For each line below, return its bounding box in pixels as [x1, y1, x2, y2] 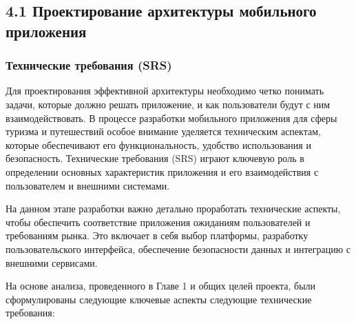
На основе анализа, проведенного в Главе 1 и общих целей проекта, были [6, 279, 316, 293]
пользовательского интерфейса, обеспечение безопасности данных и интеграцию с [6, 241, 351, 256]
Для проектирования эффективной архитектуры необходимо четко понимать [6, 83, 324, 98]
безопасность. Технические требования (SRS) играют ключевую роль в [6, 151, 304, 165]
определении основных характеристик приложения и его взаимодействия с [6, 164, 319, 179]
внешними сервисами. [6, 255, 98, 270]
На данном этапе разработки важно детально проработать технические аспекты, [6, 201, 341, 216]
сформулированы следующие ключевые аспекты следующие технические [6, 292, 312, 306]
